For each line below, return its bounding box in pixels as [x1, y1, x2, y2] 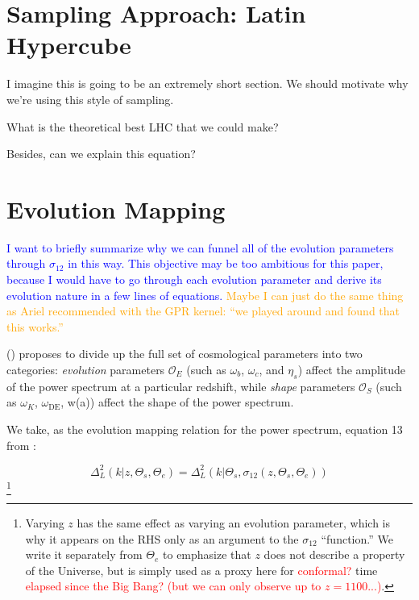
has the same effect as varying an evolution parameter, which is [77, 514, 391, 531]
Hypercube [6, 28, 131, 61]
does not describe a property [263, 546, 405, 563]
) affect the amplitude [297, 360, 406, 377]
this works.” [6, 318, 64, 335]
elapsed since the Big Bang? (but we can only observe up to [25, 577, 322, 594]
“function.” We [321, 530, 393, 547]
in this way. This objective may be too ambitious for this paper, [68, 255, 384, 272]
